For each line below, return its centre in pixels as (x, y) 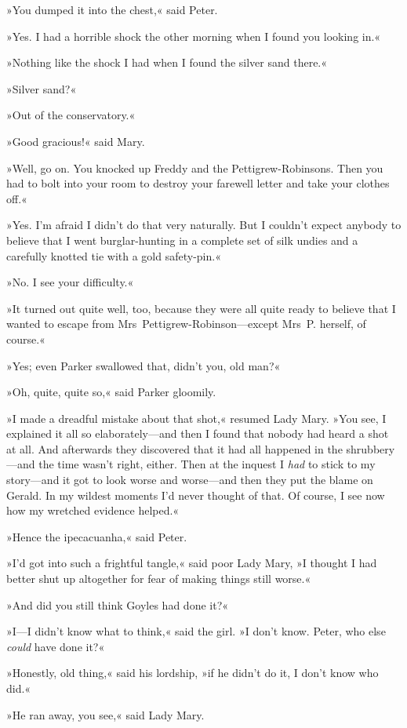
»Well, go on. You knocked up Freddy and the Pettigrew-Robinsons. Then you (195, 167)
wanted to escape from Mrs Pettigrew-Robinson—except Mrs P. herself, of (186, 324)
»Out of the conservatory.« (71, 115)
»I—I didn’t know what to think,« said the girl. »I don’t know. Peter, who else (196, 631)
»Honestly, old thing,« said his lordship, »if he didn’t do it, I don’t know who (193, 673)
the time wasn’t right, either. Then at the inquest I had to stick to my (207, 464)
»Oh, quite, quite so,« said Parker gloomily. (111, 392)
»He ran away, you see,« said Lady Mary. (105, 714)
